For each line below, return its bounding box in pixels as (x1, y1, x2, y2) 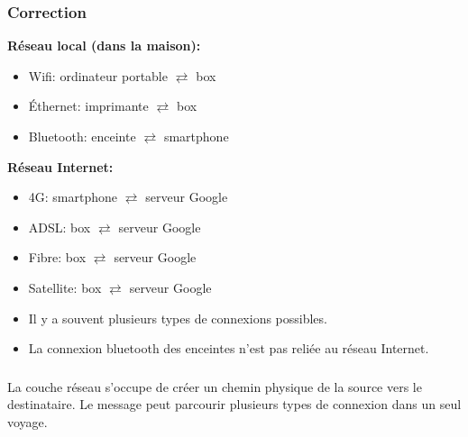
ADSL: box (28, 217, 91, 236)
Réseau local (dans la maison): (7, 36, 201, 55)
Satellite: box (28, 278, 102, 296)
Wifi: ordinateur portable (28, 66, 168, 85)
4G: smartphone (28, 187, 118, 206)
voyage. (7, 412, 48, 431)
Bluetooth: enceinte (28, 127, 136, 145)
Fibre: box (28, 248, 87, 267)
